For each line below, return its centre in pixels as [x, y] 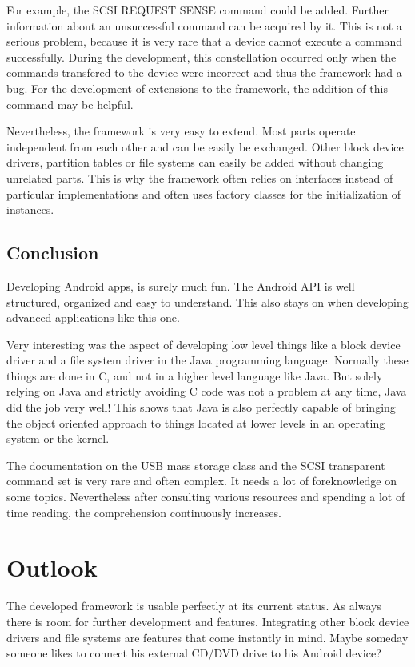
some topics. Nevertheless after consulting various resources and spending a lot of [206, 497]
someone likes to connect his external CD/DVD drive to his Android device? [194, 653]
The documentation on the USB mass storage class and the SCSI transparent [196, 465]
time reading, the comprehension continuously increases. [144, 512]
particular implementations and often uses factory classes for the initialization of [204, 193]
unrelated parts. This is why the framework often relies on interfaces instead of [200, 177]
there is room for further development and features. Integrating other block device [208, 621]
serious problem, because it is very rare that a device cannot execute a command [205, 41]
